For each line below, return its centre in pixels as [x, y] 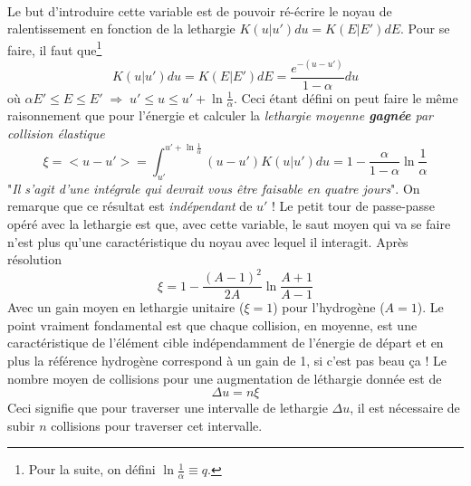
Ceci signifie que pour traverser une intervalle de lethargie [168, 408]
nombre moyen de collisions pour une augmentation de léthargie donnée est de [225, 378]
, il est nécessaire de [405, 408]
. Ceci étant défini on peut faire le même [346, 97]
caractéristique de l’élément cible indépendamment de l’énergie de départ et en [226, 343]
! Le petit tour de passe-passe [353, 206]
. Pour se [425, 29]
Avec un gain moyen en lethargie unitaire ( [126, 307]
